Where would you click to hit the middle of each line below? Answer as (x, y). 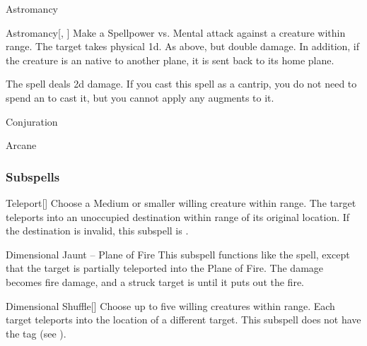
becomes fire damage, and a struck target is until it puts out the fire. (155, 281)
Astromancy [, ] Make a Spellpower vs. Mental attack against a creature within (176, 32)
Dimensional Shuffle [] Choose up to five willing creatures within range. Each (170, 305)
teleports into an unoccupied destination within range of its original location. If (178, 216)
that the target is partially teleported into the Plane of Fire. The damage (165, 268)
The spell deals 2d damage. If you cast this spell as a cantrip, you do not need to (181, 84)
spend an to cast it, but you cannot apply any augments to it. (140, 97)
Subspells (33, 176)
